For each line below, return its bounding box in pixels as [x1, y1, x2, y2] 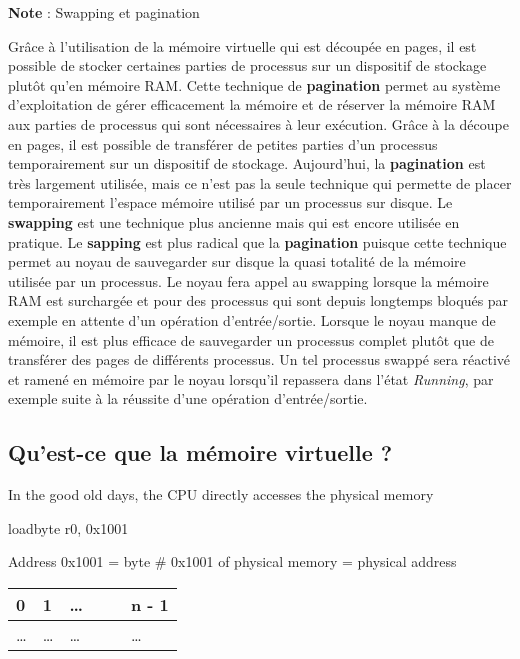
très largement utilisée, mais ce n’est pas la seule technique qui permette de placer [8, 172, 512, 193]
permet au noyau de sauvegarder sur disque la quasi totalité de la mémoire [8, 251, 466, 272]
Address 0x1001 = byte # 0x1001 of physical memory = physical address [8, 551, 457, 572]
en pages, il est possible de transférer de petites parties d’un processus [8, 133, 438, 154]
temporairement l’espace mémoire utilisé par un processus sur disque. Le [8, 192, 453, 213]
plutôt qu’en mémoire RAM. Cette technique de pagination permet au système [8, 74, 501, 95]
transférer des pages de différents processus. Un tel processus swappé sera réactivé [8, 349, 511, 370]
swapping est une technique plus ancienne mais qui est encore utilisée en [8, 211, 460, 232]
